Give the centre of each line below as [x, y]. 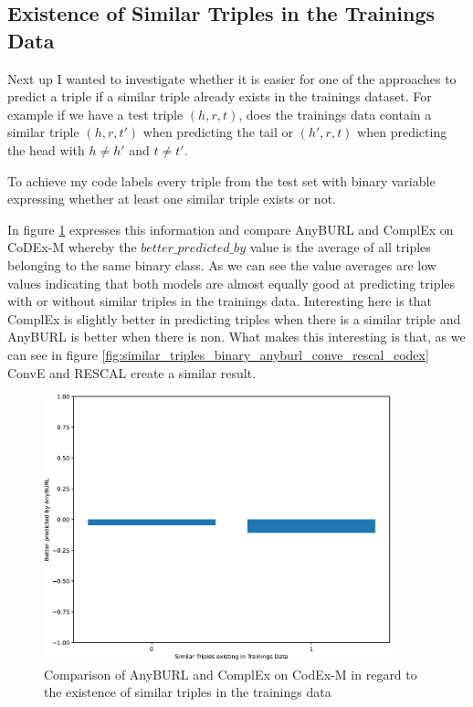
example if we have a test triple [95, 114]
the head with [46, 149]
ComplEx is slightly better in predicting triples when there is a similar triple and [234, 318]
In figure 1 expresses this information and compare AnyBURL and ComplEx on [231, 229]
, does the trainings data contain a [335, 114]
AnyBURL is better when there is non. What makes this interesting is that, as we [236, 337]
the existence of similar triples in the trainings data [188, 692]
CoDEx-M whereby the [72, 247]
